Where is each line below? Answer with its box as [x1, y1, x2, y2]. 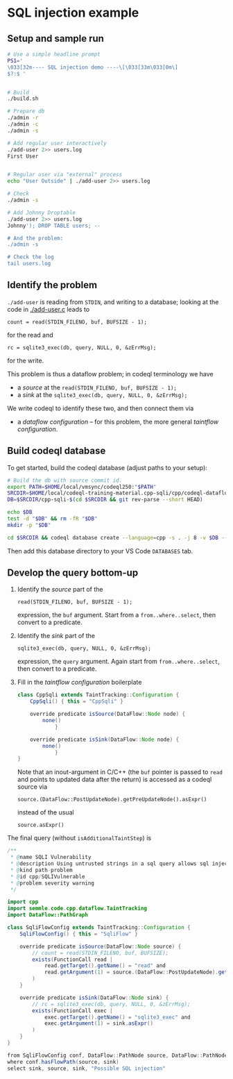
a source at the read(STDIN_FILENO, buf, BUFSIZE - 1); [17, 383, 177, 392]
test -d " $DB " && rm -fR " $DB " [7, 515, 98, 522]
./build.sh [7, 95, 39, 102]
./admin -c [7, 121, 39, 128]
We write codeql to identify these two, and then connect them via [7, 404, 194, 412]
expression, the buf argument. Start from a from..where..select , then [17, 611, 216, 619]
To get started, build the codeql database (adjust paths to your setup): [7, 463, 208, 471]
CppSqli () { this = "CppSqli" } [30, 698, 123, 705]
